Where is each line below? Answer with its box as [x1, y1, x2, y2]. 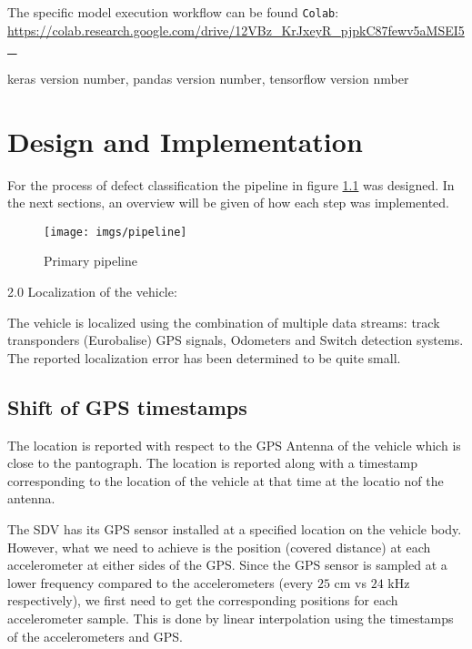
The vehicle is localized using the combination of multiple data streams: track [7, 312, 440, 331]
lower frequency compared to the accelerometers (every [7, 573, 314, 592]
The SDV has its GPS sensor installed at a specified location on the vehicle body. [7, 519, 462, 538]
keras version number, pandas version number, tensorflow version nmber [7, 68, 409, 87]
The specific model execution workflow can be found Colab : [7, 3, 339, 21]
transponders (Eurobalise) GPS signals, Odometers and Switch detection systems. [7, 330, 464, 350]
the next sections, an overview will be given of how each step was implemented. [7, 193, 449, 212]
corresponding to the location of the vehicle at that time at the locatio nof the [7, 471, 444, 490]
